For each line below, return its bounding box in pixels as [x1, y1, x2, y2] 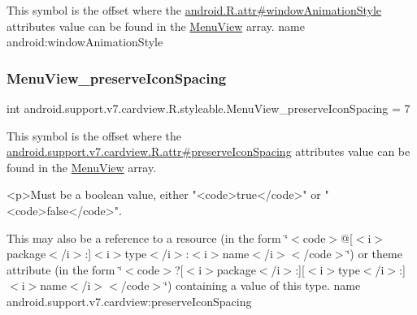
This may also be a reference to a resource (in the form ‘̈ [7, 229, 289, 246]
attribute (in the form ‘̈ [7, 261, 123, 278]
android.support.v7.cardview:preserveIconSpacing [7, 292, 252, 309]
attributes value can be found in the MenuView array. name [7, 17, 305, 34]
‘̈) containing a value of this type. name [164, 277, 361, 294]
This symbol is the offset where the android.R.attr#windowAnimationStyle [7, 2, 382, 18]
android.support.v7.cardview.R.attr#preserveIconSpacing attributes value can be [7, 143, 410, 160]
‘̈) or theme [346, 245, 402, 262]
